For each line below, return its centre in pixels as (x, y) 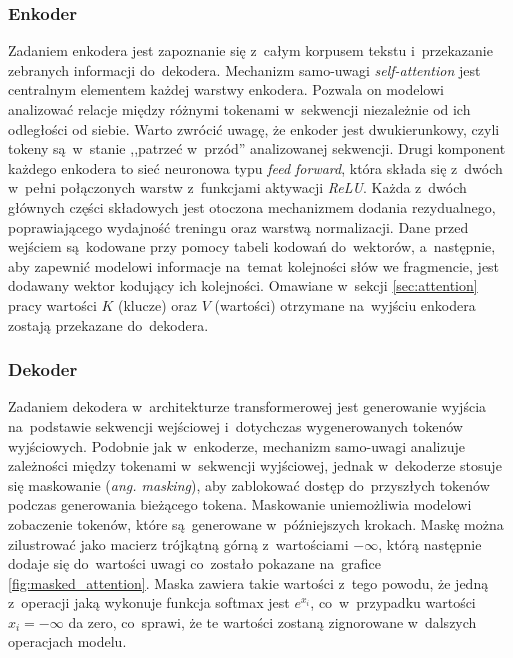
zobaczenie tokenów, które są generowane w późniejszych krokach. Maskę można (256, 523)
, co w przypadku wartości (393, 602)
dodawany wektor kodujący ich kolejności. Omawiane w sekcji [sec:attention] (243, 285)
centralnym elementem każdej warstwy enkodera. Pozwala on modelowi (226, 89)
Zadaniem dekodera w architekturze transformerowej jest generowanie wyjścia (247, 406)
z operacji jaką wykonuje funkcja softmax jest (149, 602)
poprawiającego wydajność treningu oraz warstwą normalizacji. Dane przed (238, 226)
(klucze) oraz (158, 304)
